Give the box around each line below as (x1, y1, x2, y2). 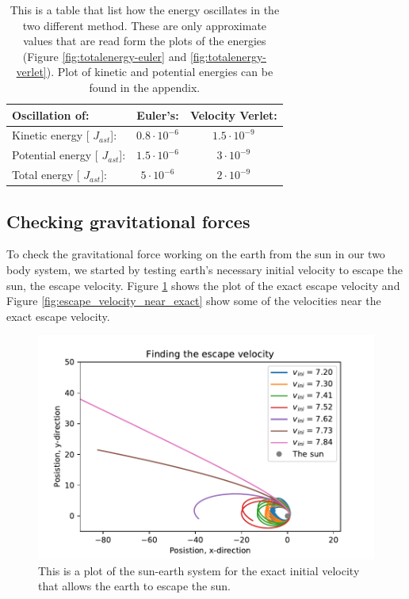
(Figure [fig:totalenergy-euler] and (22, 48, 187, 64)
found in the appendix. (89, 78, 201, 95)
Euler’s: (136, 106, 179, 123)
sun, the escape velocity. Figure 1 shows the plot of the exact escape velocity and (6, 277, 400, 293)
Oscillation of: (12, 106, 90, 123)
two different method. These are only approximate (22, 17, 267, 33)
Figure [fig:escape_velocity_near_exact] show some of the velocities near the (6, 292, 381, 309)
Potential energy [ (12, 147, 98, 163)
